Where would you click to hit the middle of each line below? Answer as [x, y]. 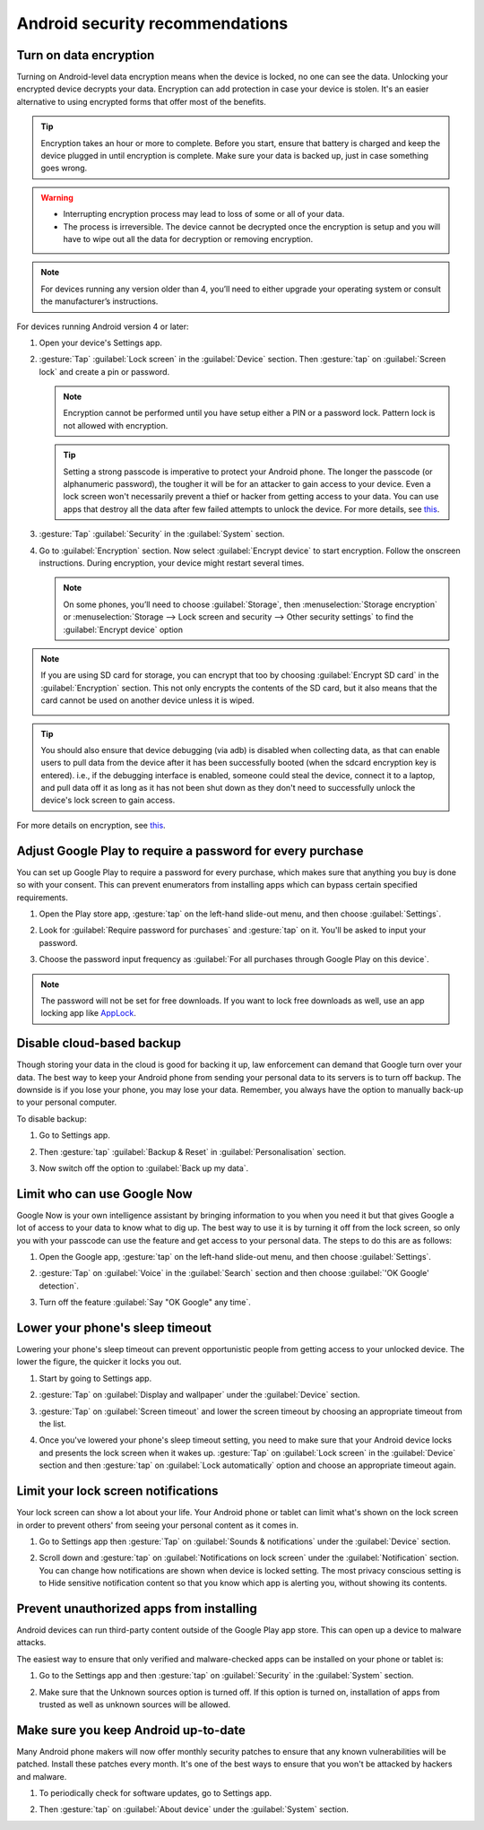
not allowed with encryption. [116, 425]
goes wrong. [64, 168]
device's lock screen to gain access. [108, 800]
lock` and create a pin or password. [104, 371]
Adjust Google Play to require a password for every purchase [190, 850]
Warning [57, 197]
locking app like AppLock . [88, 1013]
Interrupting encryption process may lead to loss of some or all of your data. [204, 214]
